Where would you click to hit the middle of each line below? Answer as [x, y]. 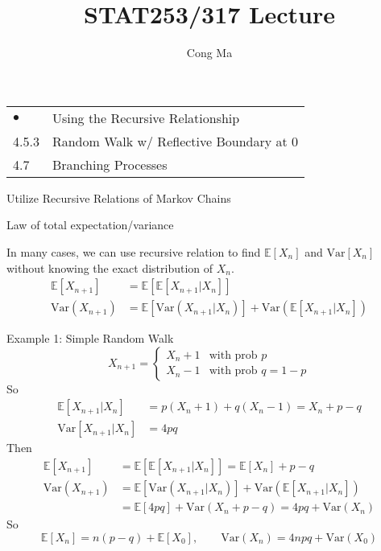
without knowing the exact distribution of [110, 267]
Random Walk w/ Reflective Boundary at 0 [175, 141]
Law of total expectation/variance [90, 225]
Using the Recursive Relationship [146, 117]
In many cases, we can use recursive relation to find [134, 251]
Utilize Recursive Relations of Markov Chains [119, 197]
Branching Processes [110, 164]
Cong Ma [209, 53]
